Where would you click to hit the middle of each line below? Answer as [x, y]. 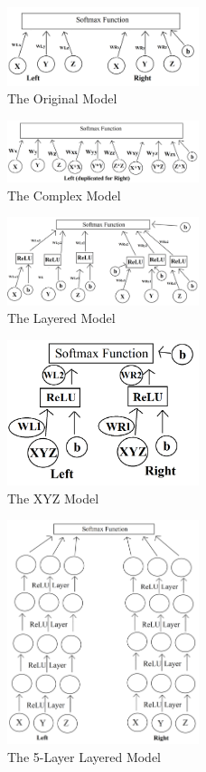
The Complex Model [64, 195]
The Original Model [62, 98]
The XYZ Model [53, 498]
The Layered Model [61, 318]
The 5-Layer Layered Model [84, 756]
